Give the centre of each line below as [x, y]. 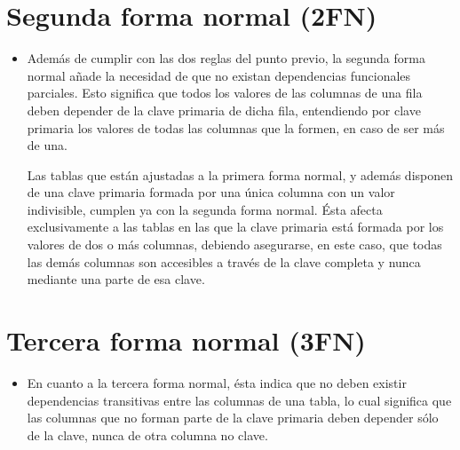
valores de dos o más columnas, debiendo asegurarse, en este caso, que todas [234, 245]
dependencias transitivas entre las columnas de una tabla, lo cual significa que [239, 400]
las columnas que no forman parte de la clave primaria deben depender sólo [233, 418]
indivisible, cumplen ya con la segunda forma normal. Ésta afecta [205, 209]
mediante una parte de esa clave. [116, 279]
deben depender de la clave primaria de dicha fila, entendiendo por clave [224, 110]
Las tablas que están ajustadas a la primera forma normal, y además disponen [240, 174]
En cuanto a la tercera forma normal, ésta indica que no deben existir [217, 382]
